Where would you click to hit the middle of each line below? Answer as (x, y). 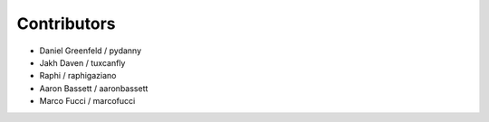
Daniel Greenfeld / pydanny (91, 51)
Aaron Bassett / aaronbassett (94, 88)
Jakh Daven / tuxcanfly (82, 62)
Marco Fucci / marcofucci (87, 101)
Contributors (67, 23)
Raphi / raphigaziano (78, 76)
